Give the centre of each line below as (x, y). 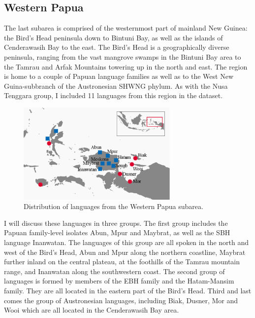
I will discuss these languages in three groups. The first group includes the (116, 223)
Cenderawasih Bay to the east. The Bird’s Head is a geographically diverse (117, 47)
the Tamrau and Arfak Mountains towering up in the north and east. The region (126, 66)
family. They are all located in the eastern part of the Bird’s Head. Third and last (128, 290)
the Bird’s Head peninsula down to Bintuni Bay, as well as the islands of (113, 37)
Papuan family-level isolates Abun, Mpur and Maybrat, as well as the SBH (117, 232)
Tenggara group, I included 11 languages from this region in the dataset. (113, 95)
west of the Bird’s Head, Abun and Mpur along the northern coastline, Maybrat (125, 252)
